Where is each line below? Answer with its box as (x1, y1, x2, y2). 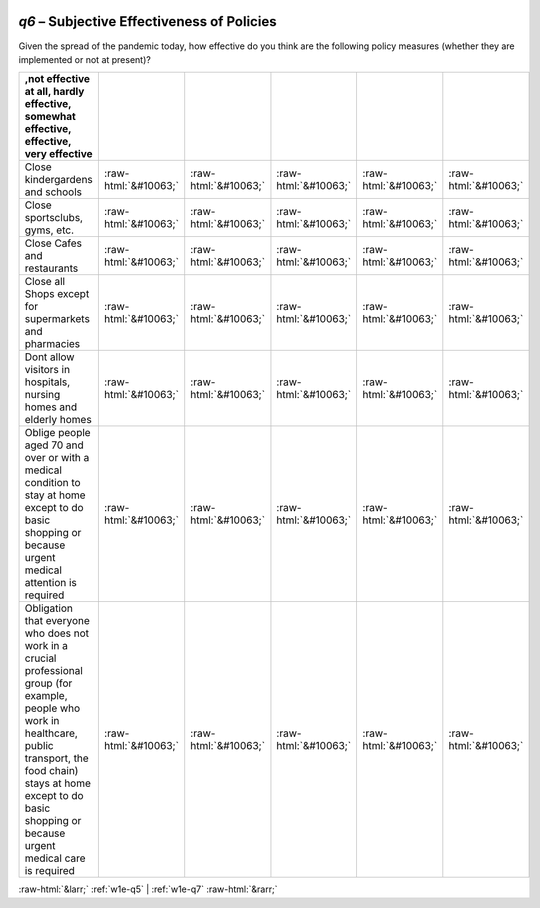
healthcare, (24, 726, 79, 740)
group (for (24, 676, 73, 690)
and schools (24, 185, 83, 199)
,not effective (24, 72, 90, 86)
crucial (24, 651, 57, 665)
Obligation (24, 601, 74, 615)
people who (24, 701, 81, 715)
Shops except (24, 287, 90, 301)
